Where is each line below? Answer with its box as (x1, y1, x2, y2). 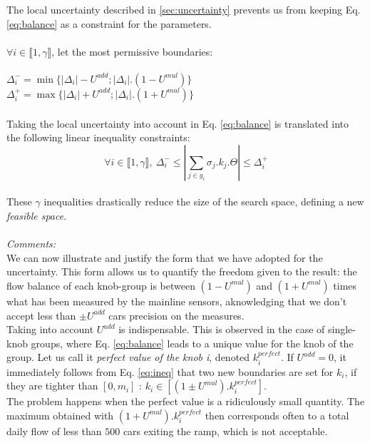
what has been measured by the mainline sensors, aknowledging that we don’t (6, 293, 347, 308)
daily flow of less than (6, 423, 102, 438)
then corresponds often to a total (205, 407, 349, 422)
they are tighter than (6, 378, 98, 393)
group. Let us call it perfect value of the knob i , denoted (6, 350, 250, 365)
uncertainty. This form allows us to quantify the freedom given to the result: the (6, 264, 357, 279)
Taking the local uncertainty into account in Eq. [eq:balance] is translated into (6, 116, 349, 131)
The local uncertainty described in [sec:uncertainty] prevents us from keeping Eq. (6, 2, 361, 16)
